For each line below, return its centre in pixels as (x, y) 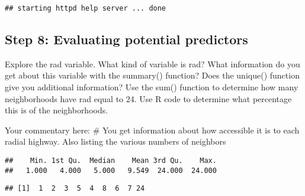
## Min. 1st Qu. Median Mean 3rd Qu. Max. (111, 161)
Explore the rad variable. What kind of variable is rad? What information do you (152, 63)
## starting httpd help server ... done (86, 8)
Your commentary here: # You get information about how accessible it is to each (152, 130)
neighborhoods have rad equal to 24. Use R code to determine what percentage (148, 98)
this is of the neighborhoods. (57, 110)
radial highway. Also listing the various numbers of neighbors (115, 141)
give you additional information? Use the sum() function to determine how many (152, 87)
